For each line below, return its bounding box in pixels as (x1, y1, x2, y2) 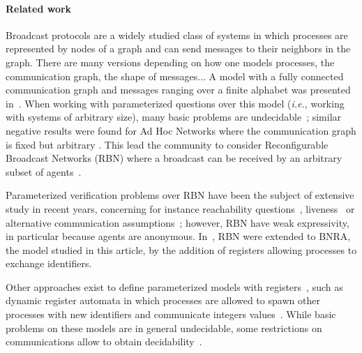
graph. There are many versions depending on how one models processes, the (6, 54, 335, 69)
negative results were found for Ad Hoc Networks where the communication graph (6, 123, 356, 137)
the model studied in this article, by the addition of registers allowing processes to (6, 242, 357, 257)
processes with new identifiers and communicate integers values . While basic (6, 307, 336, 322)
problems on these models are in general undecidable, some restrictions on (6, 320, 322, 335)
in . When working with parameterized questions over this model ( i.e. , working (6, 96, 345, 110)
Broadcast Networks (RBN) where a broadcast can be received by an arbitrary (6, 151, 342, 165)
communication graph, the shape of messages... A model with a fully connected (6, 68, 344, 83)
